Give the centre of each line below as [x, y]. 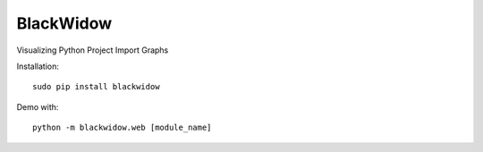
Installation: [38, 66]
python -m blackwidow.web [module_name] [122, 128]
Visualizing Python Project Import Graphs [93, 50]
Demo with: [38, 106]
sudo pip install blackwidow [96, 87]
